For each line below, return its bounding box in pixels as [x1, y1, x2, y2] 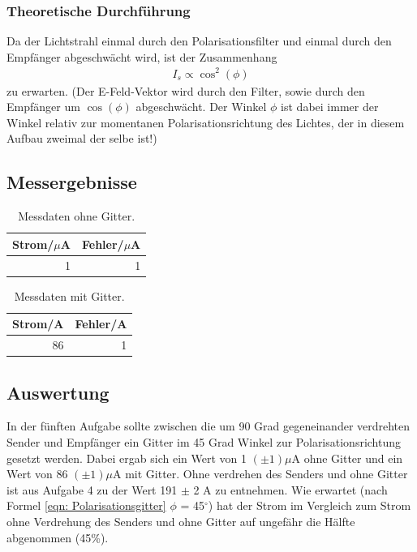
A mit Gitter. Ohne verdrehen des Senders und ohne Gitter [112, 465, 408, 482]
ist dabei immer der [281, 98, 379, 115]
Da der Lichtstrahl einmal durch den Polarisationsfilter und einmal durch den [6, 32, 392, 49]
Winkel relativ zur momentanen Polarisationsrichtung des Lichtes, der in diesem [6, 113, 405, 131]
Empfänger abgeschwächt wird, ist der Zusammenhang [6, 48, 277, 65]
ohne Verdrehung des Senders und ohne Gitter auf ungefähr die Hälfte [6, 512, 355, 529]
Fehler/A [75, 315, 127, 332]
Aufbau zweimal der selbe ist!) [6, 130, 157, 147]
